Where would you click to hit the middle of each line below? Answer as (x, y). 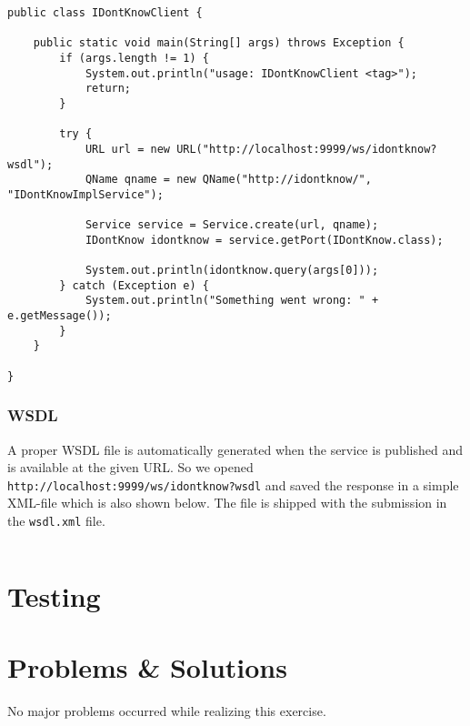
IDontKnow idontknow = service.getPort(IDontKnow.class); (264, 240)
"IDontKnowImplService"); (85, 194)
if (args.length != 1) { (134, 58)
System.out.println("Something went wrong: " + (232, 301)
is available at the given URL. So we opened (130, 467)
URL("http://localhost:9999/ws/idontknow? (307, 149)
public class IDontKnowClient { (105, 13)
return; (108, 89)
